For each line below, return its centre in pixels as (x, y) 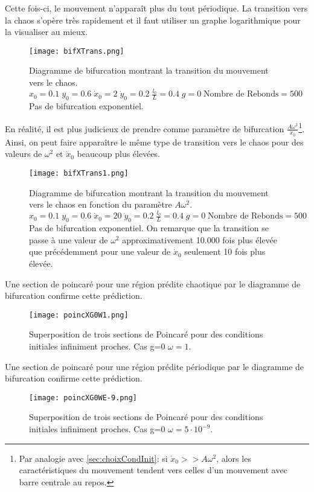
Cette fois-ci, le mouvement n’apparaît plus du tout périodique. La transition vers (156, 8)
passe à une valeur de (69, 239)
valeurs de (24, 154)
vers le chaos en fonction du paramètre (101, 204)
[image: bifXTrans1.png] (79, 173)
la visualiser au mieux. (46, 32)
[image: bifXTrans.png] (77, 51)
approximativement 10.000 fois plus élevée (200, 239)
